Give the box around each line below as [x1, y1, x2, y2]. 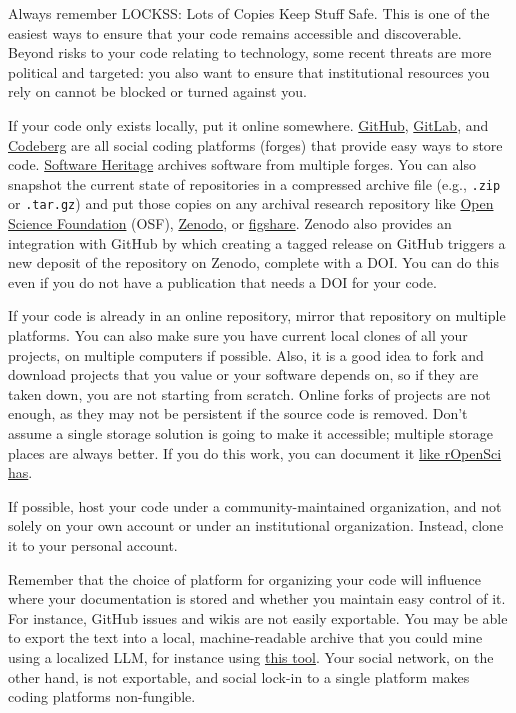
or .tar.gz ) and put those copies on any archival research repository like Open [8, 193, 494, 214]
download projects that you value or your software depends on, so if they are [8, 364, 479, 385]
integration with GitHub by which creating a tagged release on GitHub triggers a [8, 232, 506, 253]
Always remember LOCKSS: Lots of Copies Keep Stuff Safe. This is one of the [8, 3, 490, 23]
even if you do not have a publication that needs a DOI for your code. [8, 271, 437, 292]
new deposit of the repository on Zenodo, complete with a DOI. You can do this [8, 252, 499, 273]
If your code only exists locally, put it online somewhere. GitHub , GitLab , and [8, 114, 489, 135]
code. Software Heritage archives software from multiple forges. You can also [8, 154, 476, 175]
